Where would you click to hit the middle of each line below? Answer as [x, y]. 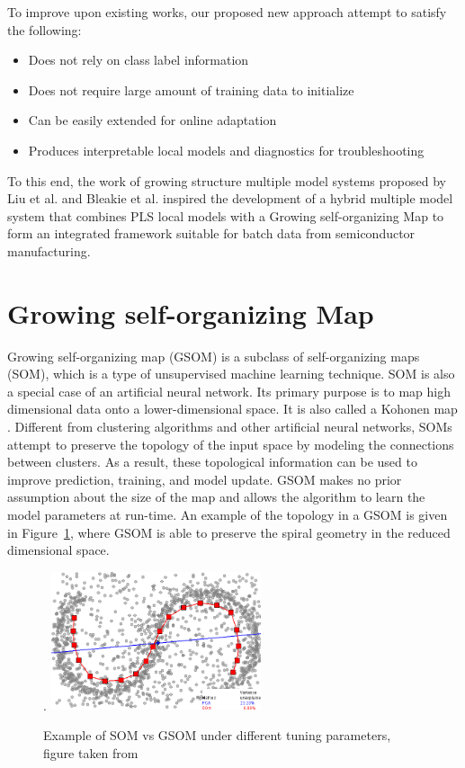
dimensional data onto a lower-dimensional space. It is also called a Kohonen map [232, 409]
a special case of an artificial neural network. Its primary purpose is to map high [229, 391]
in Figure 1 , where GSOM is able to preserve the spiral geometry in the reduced [229, 532]
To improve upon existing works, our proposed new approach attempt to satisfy [227, 12]
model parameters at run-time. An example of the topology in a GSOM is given [228, 514]
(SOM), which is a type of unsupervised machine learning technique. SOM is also [231, 374]
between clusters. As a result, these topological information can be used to [212, 462]
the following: [45, 29]
